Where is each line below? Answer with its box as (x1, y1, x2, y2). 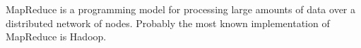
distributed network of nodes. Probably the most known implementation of (6, 15, 330, 30)
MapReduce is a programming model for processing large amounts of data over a (6, 2, 355, 16)
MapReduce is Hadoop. (6, 29, 107, 44)
